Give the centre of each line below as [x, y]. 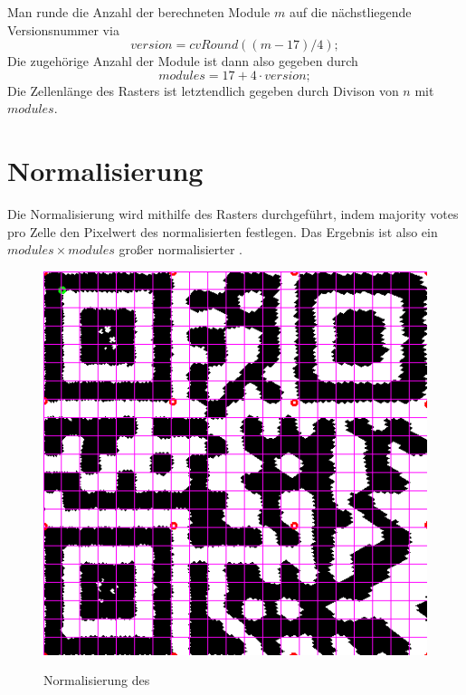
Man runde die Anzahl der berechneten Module [139, 12]
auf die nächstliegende [350, 12]
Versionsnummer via [63, 29]
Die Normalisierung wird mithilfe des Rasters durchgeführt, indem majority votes [233, 214]
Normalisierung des [97, 680]
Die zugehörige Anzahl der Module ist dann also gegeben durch [183, 61]
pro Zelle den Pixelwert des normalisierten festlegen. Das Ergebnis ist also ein [223, 231]
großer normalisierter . [181, 249]
